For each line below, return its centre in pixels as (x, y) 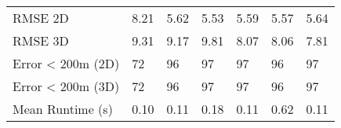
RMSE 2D (41, 18)
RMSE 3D (41, 40)
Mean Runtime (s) (63, 109)
